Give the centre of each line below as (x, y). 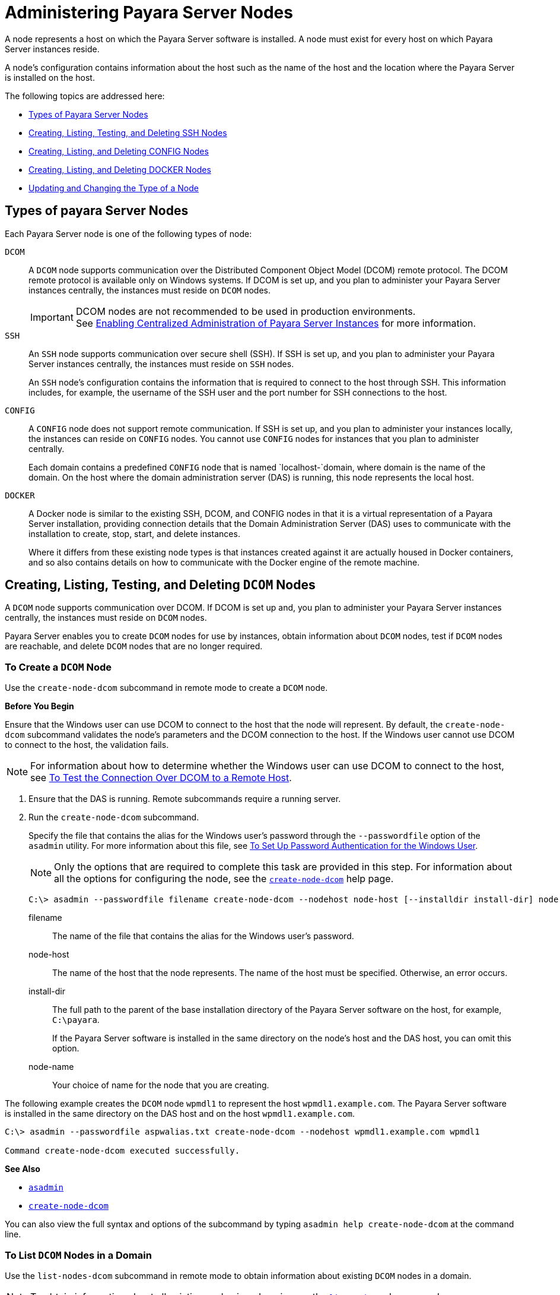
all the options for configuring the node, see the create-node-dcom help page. (224, 879)
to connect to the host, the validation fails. (87, 745)
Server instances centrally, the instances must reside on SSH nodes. (161, 364)
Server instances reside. (52, 49)
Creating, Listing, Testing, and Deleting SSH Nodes (128, 132)
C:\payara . (76, 1020)
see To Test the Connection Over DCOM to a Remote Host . (161, 778)
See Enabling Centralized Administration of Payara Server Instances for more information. (276, 323)
